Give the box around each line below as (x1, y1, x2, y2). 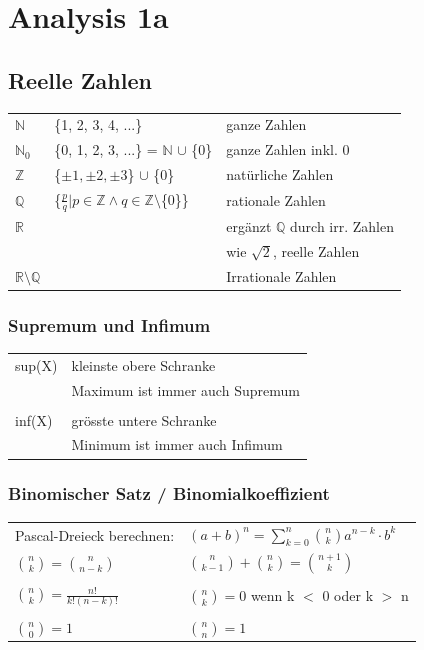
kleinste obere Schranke (71, 354, 216, 375)
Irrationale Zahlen (226, 265, 337, 286)
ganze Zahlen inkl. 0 (226, 139, 350, 160)
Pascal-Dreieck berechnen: (15, 524, 175, 545)
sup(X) (15, 354, 58, 375)
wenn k (250, 584, 295, 605)
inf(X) (15, 409, 53, 430)
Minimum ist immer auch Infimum (71, 434, 283, 455)
